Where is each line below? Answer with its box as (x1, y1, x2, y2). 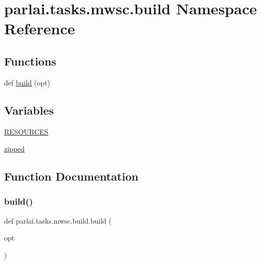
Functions (4, 53, 56, 69)
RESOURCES (4, 126, 49, 137)
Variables (4, 102, 54, 118)
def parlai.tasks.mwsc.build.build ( (4, 215, 112, 226)
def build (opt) (4, 77, 50, 87)
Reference (4, 18, 75, 39)
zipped (4, 143, 25, 154)
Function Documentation (4, 168, 139, 184)
